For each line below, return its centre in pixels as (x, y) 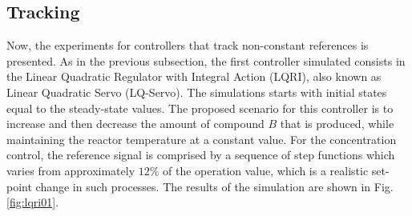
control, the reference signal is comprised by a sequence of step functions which (201, 155)
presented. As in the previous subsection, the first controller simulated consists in (206, 60)
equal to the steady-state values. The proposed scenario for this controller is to (200, 108)
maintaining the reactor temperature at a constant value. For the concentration (202, 139)
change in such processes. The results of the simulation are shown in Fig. (214, 186)
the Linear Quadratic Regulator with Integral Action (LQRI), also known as (194, 76)
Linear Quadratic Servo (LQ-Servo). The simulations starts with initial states (197, 92)
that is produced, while (337, 124)
